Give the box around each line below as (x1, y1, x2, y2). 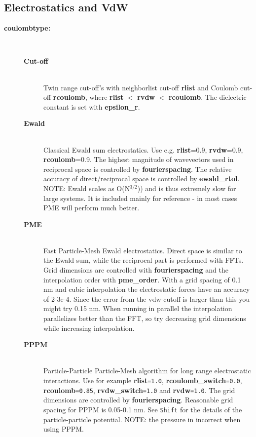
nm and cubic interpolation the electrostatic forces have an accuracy (43, 284, 250, 294)
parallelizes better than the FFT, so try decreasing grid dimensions (43, 313, 246, 323)
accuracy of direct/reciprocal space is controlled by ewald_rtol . (43, 173, 240, 184)
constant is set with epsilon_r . (43, 101, 140, 112)
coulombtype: (4, 23, 51, 33)
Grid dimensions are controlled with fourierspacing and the (43, 265, 228, 275)
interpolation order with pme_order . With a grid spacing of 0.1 (43, 274, 241, 284)
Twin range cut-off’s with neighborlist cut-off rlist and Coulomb (43, 82, 238, 92)
